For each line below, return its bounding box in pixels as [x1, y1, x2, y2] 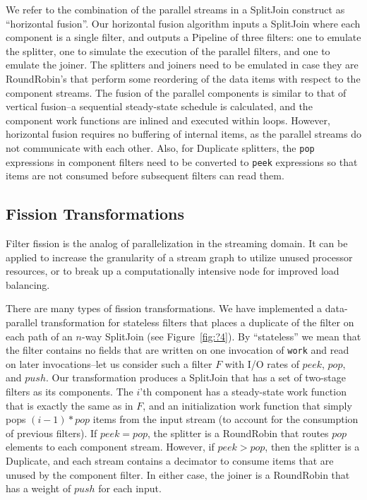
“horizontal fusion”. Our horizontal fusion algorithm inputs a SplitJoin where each [6, 16, 361, 30]
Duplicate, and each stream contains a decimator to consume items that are [6, 453, 334, 468]
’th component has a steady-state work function [140, 384, 347, 399]
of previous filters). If [6, 425, 97, 440]
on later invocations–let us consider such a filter [6, 356, 212, 371]
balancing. [6, 277, 50, 292]
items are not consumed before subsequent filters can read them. [6, 168, 284, 183]
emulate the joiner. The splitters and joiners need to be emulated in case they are [6, 57, 359, 72]
